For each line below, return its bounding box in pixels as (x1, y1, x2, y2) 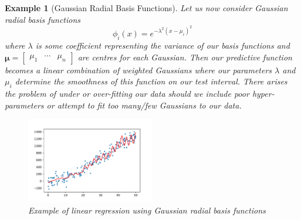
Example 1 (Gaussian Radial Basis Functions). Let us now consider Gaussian (5, 2, 288, 13)
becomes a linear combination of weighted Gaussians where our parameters (5, 63, 272, 76)
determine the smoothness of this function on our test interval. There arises (15, 75, 288, 87)
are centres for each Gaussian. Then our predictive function (77, 50, 292, 63)
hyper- (252, 87, 275, 100)
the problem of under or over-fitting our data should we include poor (5, 87, 249, 100)
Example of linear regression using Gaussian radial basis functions (28, 204, 266, 216)
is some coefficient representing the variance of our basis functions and (35, 39, 290, 52)
